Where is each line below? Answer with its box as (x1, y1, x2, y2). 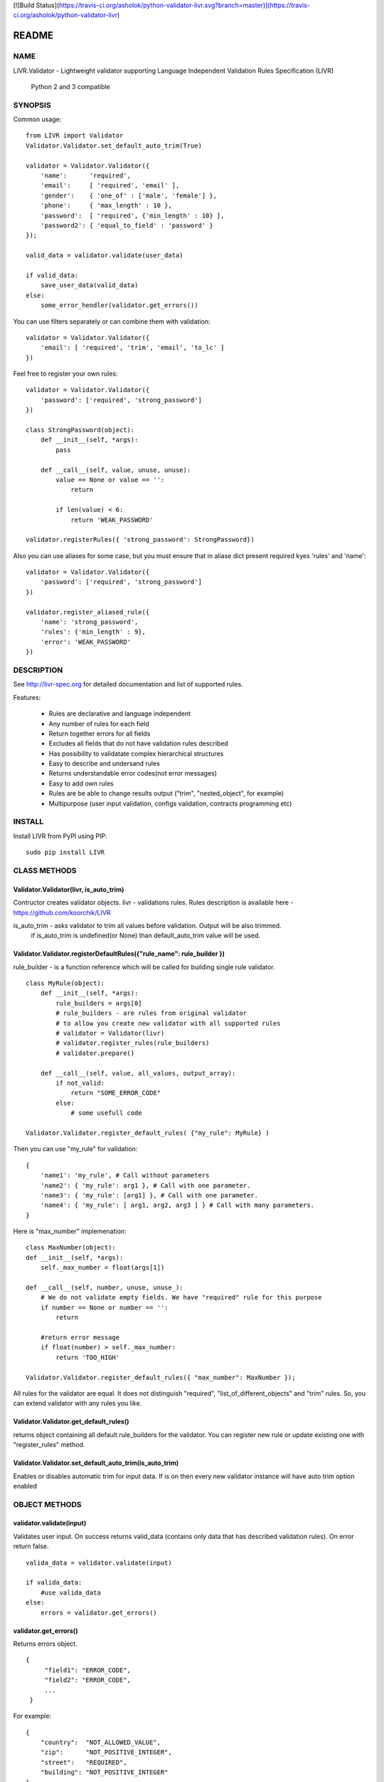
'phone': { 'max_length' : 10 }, (40, 202, 172, 210)
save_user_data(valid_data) (40, 282, 139, 289)
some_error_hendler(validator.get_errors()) (40, 302, 198, 309)
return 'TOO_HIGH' (55, 1353, 120, 1361)
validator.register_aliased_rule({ (26, 608, 150, 616)
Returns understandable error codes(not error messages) (48, 769, 217, 778)
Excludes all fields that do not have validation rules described (48, 739, 229, 748)
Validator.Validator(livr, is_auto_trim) (13, 885, 124, 894)
